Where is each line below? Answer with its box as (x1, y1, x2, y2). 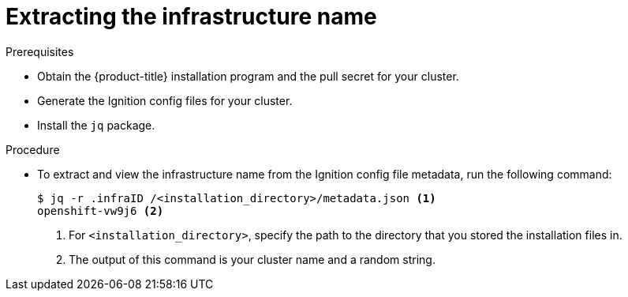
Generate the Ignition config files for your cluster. (37, 93, 293, 107)
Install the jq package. (37, 118, 155, 132)
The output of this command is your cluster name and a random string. (69, 252, 435, 266)
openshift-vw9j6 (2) (37, 204, 164, 217)
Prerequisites (6, 44, 74, 58)
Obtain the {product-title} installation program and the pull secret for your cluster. (37, 69, 459, 83)
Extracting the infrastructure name (6, 3, 377, 30)
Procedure (6, 142, 60, 156)
